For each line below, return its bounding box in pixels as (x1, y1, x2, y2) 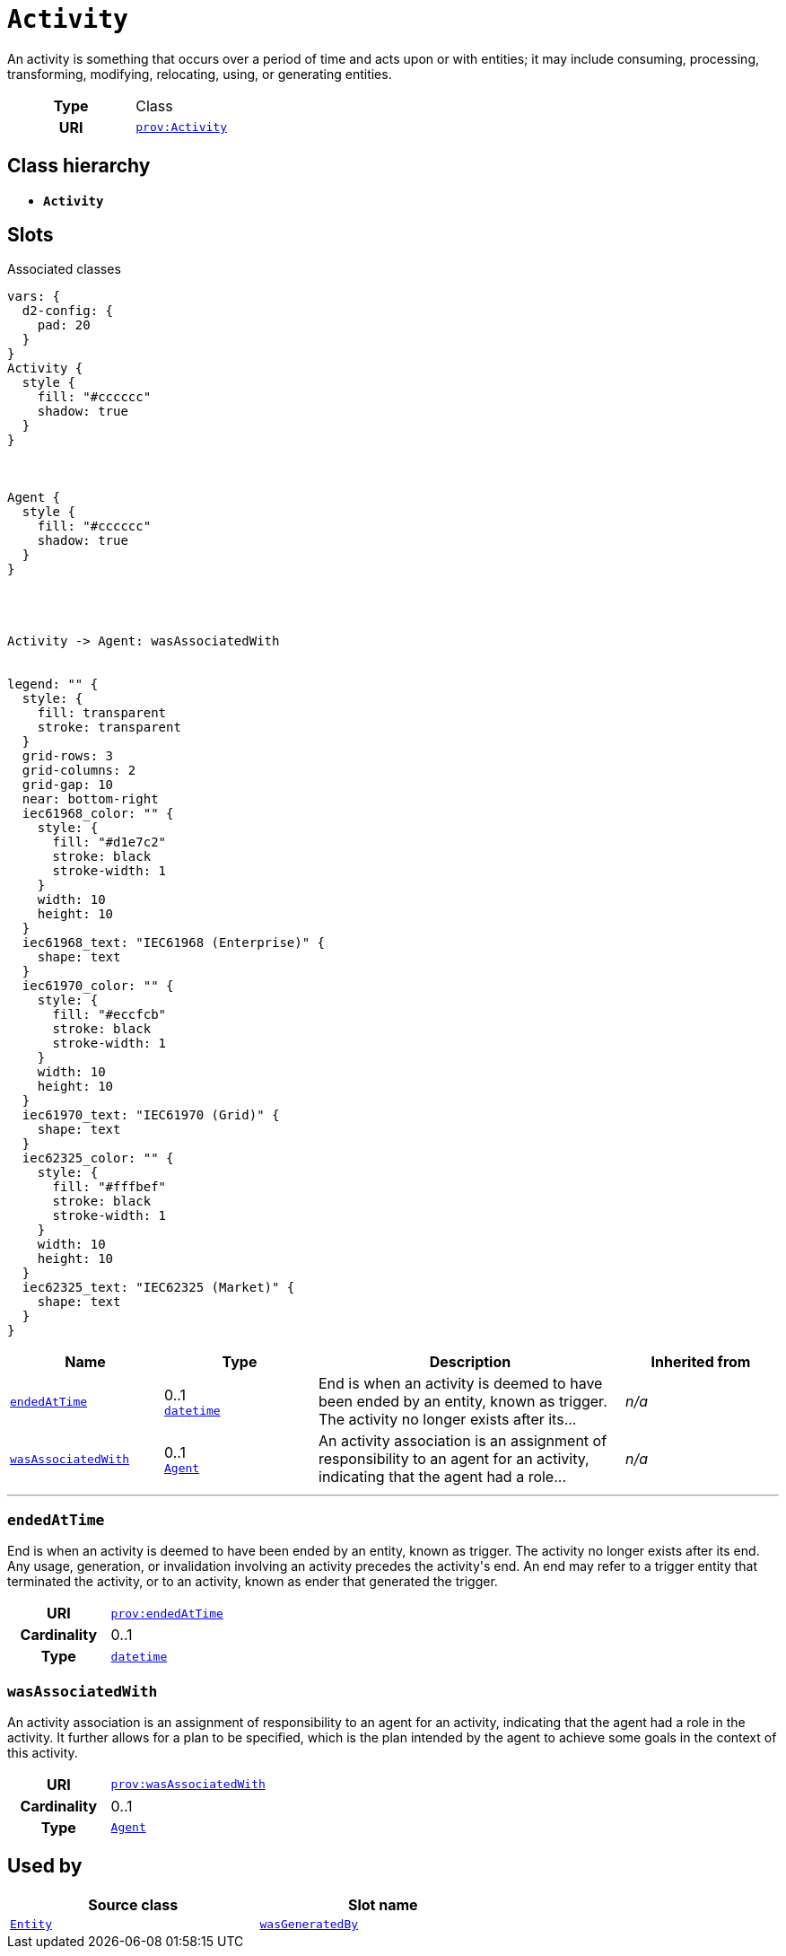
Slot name (347, 1895, 418, 1914)
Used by (7, 1855, 83, 1878)
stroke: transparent (37, 720, 181, 735)
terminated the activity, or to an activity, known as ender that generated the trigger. (7, 1574, 498, 1590)
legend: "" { (7, 677, 99, 692)
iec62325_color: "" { (22, 1151, 174, 1166)
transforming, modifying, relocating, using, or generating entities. (7, 66, 392, 82)
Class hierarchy (7, 154, 151, 178)
